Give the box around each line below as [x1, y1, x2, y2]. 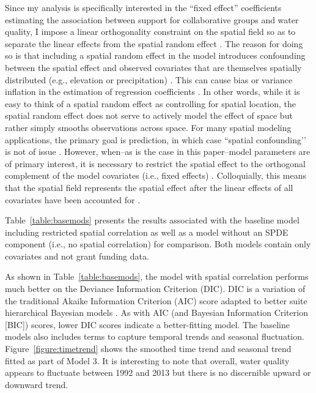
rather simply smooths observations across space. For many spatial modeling [5, 121, 292, 133]
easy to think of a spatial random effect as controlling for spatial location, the [5, 97, 296, 110]
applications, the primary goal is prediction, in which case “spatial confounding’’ [5, 133, 306, 146]
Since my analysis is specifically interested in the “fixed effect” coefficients [5, 1, 282, 13]
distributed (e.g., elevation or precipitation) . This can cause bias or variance [5, 73, 293, 86]
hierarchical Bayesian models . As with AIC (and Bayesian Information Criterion [5, 306, 308, 319]
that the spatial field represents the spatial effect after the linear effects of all [5, 181, 293, 193]
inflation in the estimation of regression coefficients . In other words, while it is [5, 85, 300, 98]
